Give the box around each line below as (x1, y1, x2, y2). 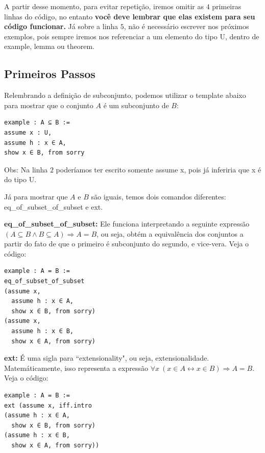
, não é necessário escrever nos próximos (124, 21, 249, 32)
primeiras (212, 1, 242, 11)
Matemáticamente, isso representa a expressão (4, 362, 149, 373)
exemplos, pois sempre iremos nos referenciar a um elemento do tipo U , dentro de (4, 31, 259, 41)
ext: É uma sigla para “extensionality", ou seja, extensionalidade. (4, 353, 209, 363)
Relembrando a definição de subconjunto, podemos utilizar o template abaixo (4, 90, 246, 100)
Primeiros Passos (4, 66, 95, 82)
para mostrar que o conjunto (4, 99, 93, 110)
